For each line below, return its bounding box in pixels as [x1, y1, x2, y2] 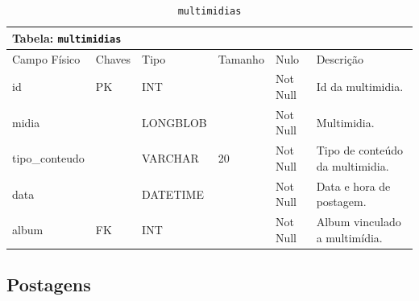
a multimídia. [316, 229, 383, 245]
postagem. [316, 193, 367, 210]
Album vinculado [316, 213, 401, 230]
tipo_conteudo [12, 150, 85, 167]
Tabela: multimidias [12, 29, 122, 46]
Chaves [95, 50, 131, 67]
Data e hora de [316, 177, 391, 194]
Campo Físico [12, 50, 81, 67]
